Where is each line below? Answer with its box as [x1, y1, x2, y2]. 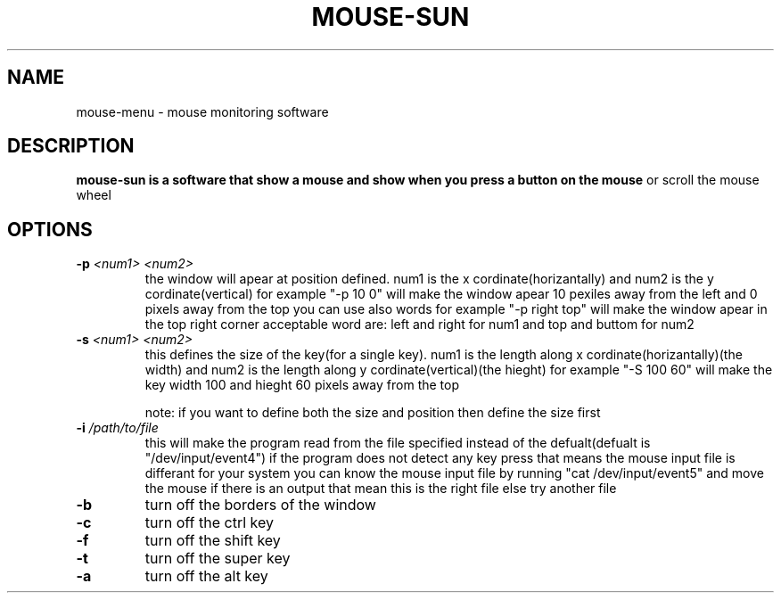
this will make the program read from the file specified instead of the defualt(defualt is [144, 435, 651, 451]
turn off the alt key [144, 567, 268, 586]
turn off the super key [144, 549, 291, 568]
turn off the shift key [144, 531, 281, 550]
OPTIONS [7, 218, 93, 241]
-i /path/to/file [76, 420, 159, 436]
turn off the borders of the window [144, 496, 376, 514]
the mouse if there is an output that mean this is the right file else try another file [144, 481, 617, 497]
